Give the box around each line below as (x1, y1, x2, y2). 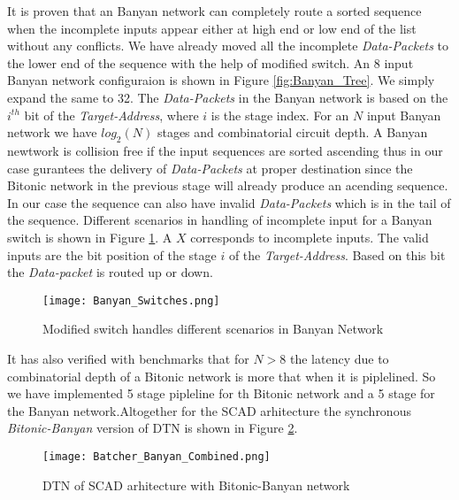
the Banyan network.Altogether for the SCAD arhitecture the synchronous (7, 401, 411, 419)
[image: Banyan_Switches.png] (42, 294, 220, 307)
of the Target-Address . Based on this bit (228, 245, 446, 264)
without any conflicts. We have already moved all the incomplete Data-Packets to (7, 36, 449, 55)
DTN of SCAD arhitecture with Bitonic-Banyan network (42, 475, 350, 494)
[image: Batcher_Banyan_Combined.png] (42, 450, 271, 463)
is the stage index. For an (210, 105, 349, 124)
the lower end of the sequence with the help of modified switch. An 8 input (7, 53, 414, 72)
